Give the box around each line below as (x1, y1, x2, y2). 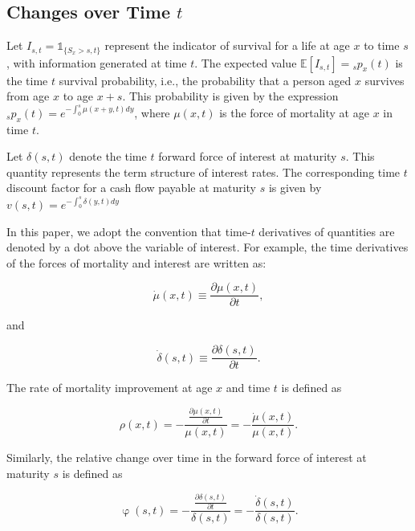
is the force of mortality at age (219, 104, 369, 120)
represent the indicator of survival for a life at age (104, 37, 350, 54)
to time (364, 37, 400, 54)
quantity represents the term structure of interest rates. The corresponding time (6, 163, 401, 180)
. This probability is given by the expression (122, 88, 339, 104)
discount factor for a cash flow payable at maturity (6, 179, 256, 196)
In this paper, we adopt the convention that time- (6, 223, 251, 239)
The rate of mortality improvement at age (6, 379, 213, 396)
